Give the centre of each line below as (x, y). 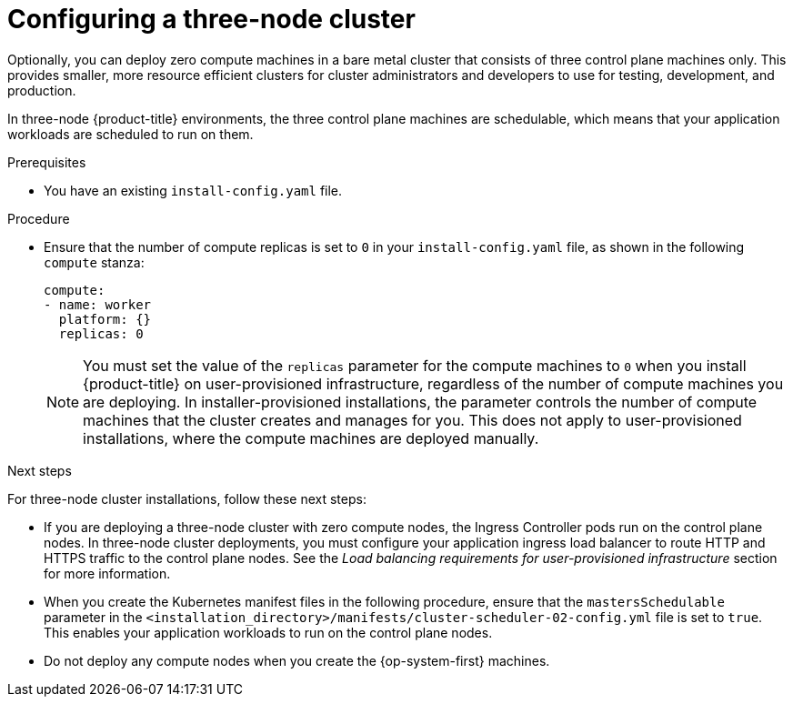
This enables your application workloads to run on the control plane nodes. (268, 632)
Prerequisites (47, 162)
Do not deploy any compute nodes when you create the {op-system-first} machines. (297, 660)
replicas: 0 (101, 333)
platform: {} (105, 319)
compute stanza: (94, 262)
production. (42, 90)
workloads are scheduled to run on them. (130, 134)
